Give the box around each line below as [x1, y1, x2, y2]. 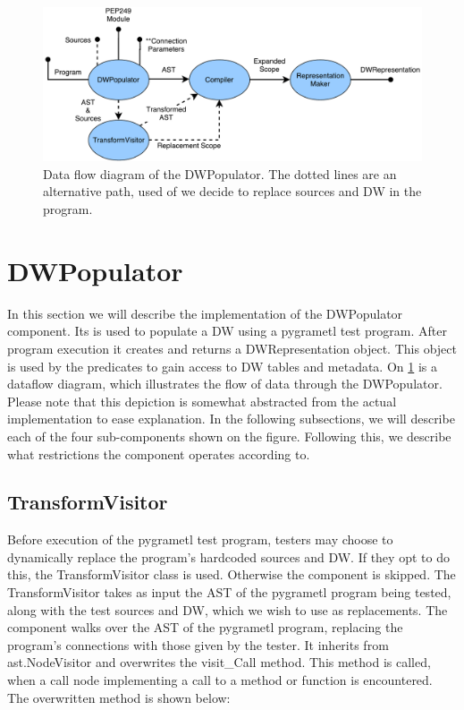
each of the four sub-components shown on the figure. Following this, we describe [7, 426, 451, 445]
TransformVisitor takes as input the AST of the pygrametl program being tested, [7, 583, 451, 602]
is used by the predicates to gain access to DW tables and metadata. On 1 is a [7, 356, 437, 375]
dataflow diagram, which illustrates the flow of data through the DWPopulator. [7, 374, 443, 393]
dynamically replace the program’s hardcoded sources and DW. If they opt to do [7, 547, 450, 566]
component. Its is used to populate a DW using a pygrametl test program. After [7, 321, 447, 340]
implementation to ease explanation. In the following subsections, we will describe [7, 409, 455, 428]
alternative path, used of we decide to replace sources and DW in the [43, 182, 422, 201]
